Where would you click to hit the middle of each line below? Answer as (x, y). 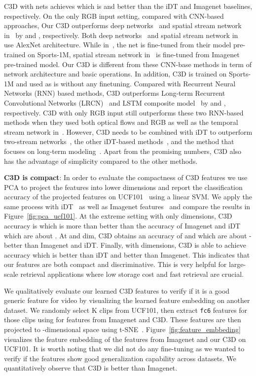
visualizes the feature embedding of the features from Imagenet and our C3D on (125, 339)
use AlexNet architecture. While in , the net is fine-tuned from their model (118, 45)
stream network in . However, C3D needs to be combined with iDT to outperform (128, 132)
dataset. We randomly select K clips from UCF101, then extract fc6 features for (126, 310)
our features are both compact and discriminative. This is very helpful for (115, 264)
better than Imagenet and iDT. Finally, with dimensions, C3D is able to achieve (125, 245)
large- (237, 264)
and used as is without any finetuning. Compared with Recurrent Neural (126, 83)
